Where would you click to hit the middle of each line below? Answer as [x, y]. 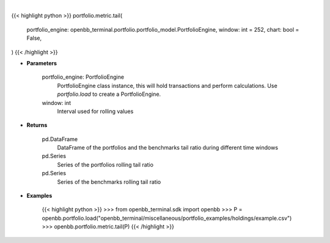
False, [34, 38]
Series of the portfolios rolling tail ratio [105, 164]
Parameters [42, 63]
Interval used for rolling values [95, 111]
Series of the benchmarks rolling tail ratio [109, 182]
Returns [37, 125]
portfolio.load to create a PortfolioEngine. [109, 94]
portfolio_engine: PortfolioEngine [83, 77]
